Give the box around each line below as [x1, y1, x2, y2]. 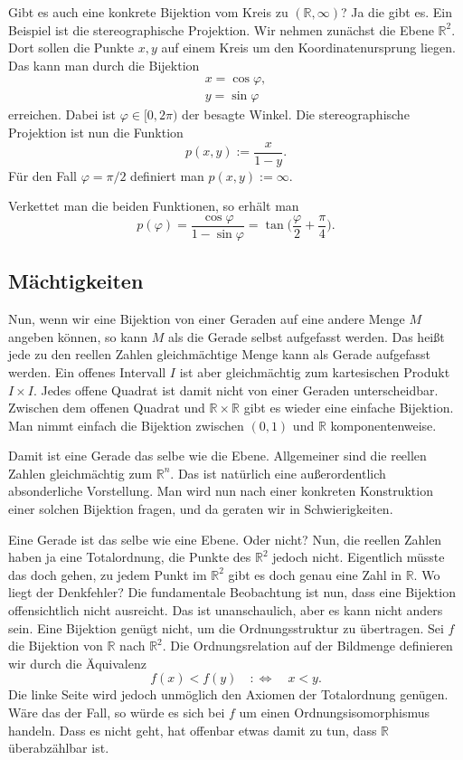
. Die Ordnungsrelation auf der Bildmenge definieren [162, 636, 453, 655]
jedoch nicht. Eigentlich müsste [272, 547, 445, 566]
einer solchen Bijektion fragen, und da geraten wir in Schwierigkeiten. [8, 499, 393, 518]
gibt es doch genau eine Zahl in [228, 565, 402, 584]
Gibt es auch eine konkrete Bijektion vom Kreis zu [8, 3, 288, 21]
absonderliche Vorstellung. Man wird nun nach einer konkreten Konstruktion [8, 481, 433, 500]
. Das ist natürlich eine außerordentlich [170, 463, 386, 482]
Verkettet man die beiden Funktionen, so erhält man [8, 196, 299, 215]
